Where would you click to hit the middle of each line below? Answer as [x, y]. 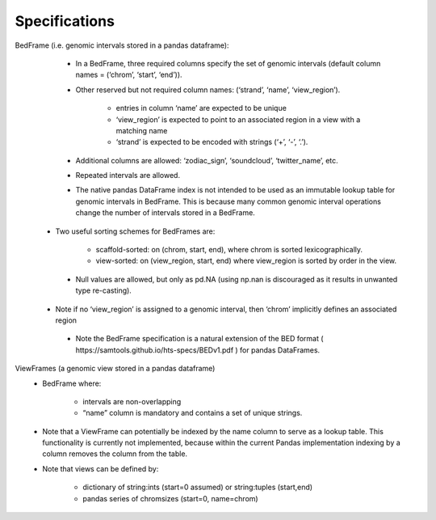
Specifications [65, 21]
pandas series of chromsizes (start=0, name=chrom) [170, 498]
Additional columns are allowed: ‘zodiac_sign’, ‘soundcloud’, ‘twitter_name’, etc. [207, 160]
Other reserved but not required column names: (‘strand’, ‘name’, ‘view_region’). [208, 90]
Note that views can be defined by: [101, 468]
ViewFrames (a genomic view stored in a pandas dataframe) [115, 369]
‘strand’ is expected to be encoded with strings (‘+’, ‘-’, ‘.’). [212, 142]
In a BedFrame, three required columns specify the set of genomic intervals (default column [228, 63]
